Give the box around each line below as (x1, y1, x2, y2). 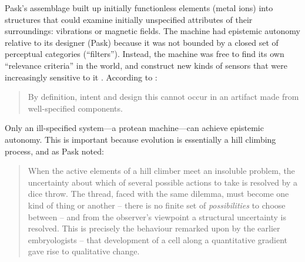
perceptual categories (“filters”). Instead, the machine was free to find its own (5, 48, 284, 60)
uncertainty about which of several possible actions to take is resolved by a (28, 176, 298, 188)
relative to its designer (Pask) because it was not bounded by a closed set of (5, 36, 279, 48)
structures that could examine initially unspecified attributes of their (5, 13, 253, 25)
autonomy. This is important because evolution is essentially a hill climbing (5, 133, 276, 145)
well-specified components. (28, 102, 123, 114)
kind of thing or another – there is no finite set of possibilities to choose (28, 199, 286, 211)
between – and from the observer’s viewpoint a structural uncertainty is (28, 210, 287, 223)
